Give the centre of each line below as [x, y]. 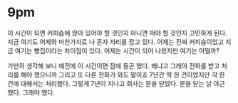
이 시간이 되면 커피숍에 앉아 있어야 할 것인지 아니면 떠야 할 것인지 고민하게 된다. [118, 33]
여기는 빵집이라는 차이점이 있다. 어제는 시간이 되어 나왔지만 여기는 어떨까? [117, 50]
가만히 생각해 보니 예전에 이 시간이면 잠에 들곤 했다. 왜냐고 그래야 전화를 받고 [114, 65]
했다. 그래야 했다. [31, 92]
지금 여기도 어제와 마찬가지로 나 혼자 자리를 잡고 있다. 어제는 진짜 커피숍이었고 [116, 42]
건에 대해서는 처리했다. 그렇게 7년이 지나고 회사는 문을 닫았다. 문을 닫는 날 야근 [117, 83]
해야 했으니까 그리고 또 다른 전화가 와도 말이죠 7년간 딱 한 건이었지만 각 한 [123, 75]
